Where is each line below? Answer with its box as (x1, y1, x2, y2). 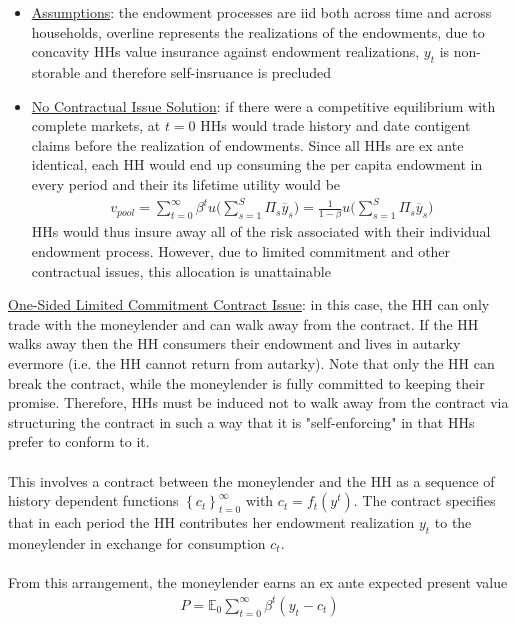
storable (31, 61, 81, 82)
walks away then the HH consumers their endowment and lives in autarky (8, 333, 461, 354)
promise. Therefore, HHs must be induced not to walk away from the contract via (8, 392, 509, 413)
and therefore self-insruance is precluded (84, 61, 331, 82)
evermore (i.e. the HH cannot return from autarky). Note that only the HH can (8, 352, 495, 373)
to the (434, 512, 472, 533)
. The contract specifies (353, 490, 496, 511)
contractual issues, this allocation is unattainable (31, 260, 331, 281)
